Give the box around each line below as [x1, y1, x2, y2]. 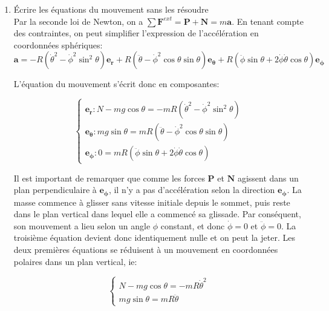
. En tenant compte [232, 15, 304, 27]
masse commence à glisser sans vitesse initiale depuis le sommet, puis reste [13, 195, 290, 208]
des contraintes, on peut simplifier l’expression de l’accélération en [13, 27, 259, 39]
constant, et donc [160, 219, 225, 232]
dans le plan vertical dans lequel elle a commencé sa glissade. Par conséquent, [13, 208, 301, 220]
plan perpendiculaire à [13, 183, 97, 196]
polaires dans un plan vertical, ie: [13, 255, 137, 267]
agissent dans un [237, 171, 299, 184]
